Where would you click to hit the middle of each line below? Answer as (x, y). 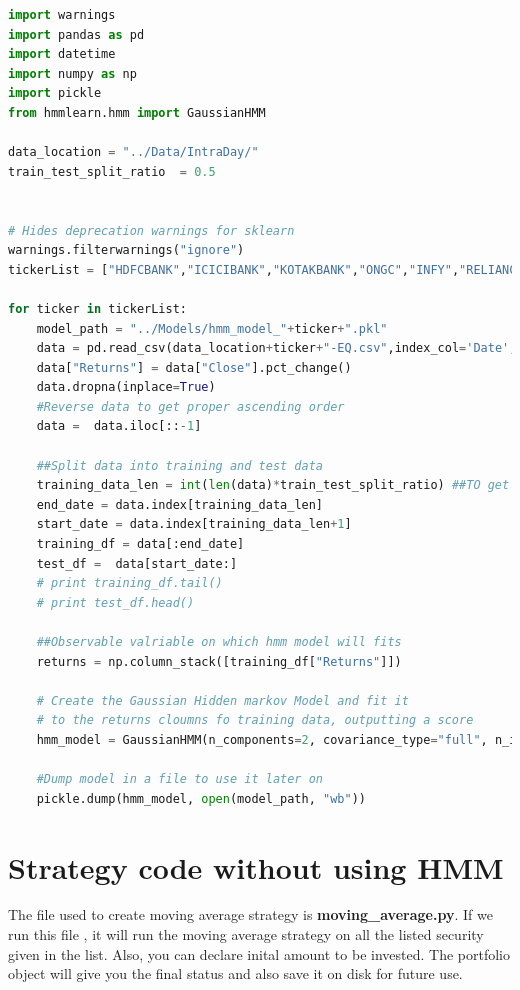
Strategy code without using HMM (256, 866)
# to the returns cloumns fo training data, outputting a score (255, 720)
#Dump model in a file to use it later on (179, 779)
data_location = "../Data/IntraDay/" (133, 152)
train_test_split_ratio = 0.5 (112, 171)
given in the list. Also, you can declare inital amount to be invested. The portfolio (259, 953)
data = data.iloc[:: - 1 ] (119, 426)
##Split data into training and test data (179, 465)
